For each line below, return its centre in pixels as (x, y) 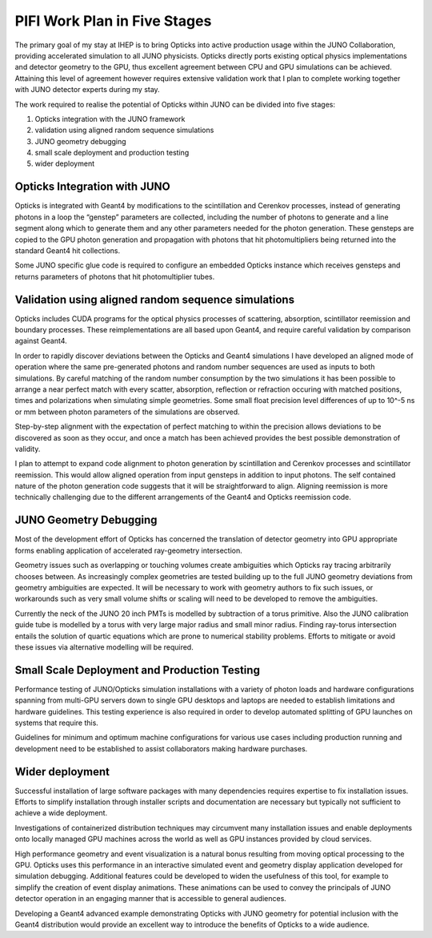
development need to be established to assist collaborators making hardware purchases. (161, 748)
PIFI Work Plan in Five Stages (113, 21)
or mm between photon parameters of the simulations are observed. (127, 412)
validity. (28, 449)
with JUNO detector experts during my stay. (87, 90)
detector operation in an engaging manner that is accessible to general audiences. (151, 899)
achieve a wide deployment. (61, 813)
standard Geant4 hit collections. (67, 250)
